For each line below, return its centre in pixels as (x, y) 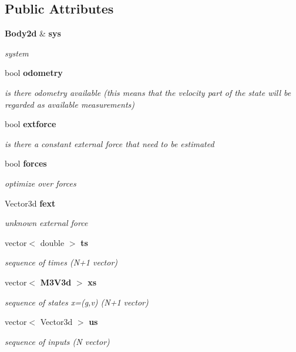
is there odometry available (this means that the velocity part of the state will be (148, 92)
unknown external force (46, 223)
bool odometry (34, 73)
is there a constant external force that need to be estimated (110, 143)
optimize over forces (41, 183)
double (52, 242)
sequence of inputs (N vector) (57, 341)
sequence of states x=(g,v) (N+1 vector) (77, 302)
